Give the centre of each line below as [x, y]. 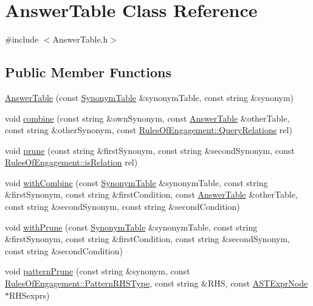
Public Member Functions [88, 72]
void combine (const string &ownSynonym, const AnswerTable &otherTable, [147, 118]
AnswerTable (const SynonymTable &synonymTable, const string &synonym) [150, 97]
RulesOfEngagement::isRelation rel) [71, 162]
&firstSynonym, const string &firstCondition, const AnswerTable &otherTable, [151, 194]
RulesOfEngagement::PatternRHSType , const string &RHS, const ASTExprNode [156, 283]
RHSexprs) [29, 295]
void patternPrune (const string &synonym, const [98, 271]
